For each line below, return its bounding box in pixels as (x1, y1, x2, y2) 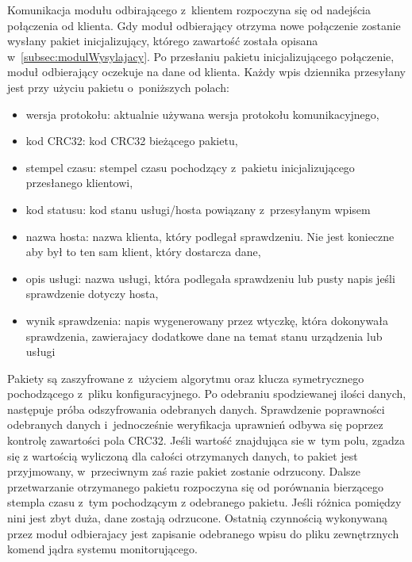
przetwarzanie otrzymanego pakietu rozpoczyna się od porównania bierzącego (7, 478, 383, 495)
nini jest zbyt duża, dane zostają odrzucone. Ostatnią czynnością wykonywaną (7, 510, 388, 526)
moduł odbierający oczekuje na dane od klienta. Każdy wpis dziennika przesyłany (7, 63, 406, 80)
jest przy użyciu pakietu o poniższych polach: (7, 78, 229, 95)
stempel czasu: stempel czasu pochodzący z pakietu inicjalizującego (25, 159, 355, 175)
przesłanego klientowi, (25, 174, 133, 191)
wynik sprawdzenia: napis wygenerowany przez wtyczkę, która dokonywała (25, 312, 388, 328)
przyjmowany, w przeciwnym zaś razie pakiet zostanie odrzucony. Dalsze (7, 463, 361, 480)
